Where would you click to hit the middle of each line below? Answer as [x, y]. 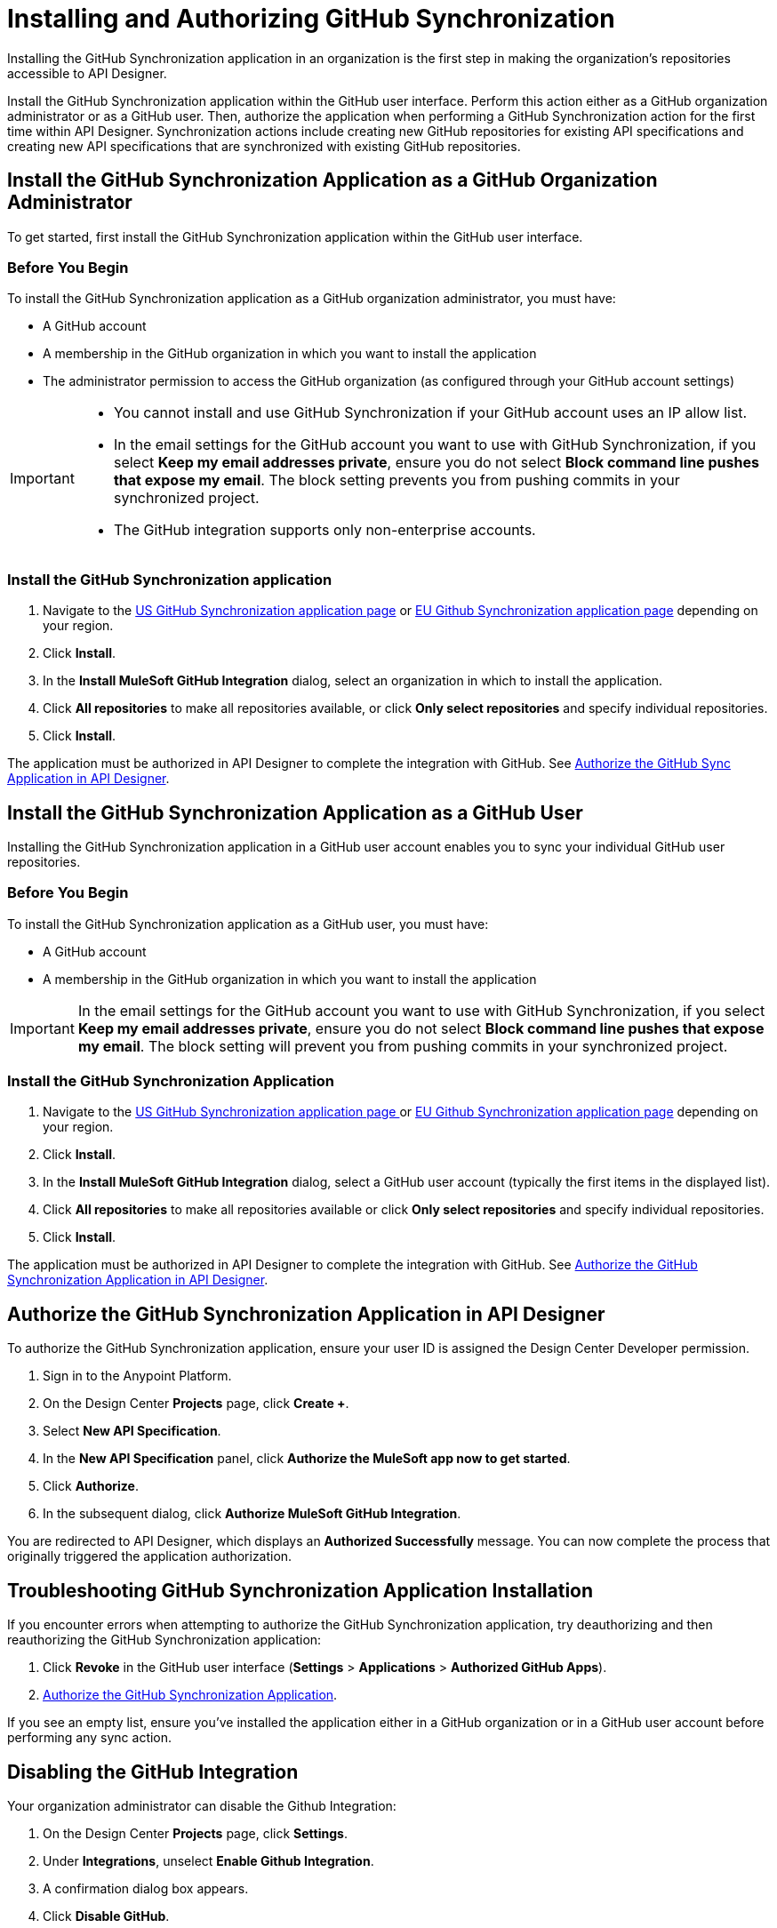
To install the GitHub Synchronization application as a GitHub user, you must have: [248, 924]
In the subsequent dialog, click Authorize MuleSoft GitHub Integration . [252, 1514]
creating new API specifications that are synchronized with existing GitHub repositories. [264, 146]
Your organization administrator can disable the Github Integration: [202, 1805]
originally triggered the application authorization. [150, 1556]
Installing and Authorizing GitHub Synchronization [311, 19]
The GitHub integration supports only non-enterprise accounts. [324, 530]
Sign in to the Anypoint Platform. [137, 1376]
